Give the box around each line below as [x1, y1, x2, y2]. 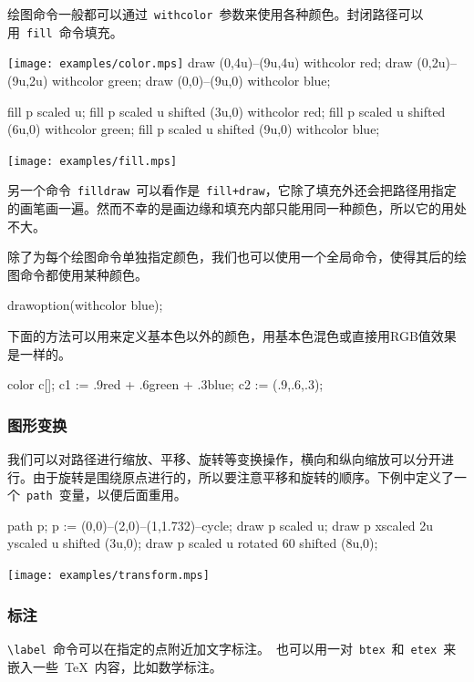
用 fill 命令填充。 [7, 22, 123, 41]
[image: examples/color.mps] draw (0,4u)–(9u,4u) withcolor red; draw [7, 53, 413, 72]
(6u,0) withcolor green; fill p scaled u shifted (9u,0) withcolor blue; [7, 119, 380, 139]
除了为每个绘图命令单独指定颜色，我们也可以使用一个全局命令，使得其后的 [7, 247, 454, 266]
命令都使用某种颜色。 [19, 264, 148, 284]
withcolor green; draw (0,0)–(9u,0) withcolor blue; [52, 70, 331, 89]
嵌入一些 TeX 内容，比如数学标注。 [7, 656, 222, 676]
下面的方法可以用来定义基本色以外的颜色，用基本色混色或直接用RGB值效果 [7, 326, 457, 346]
